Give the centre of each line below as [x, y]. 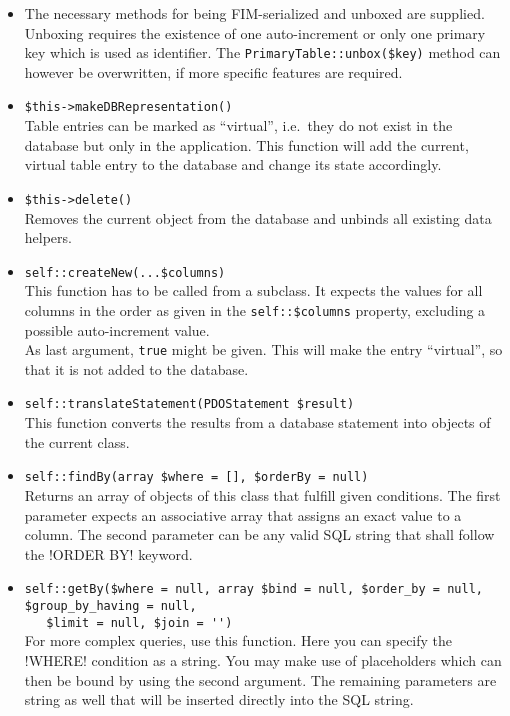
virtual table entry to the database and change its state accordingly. [233, 164]
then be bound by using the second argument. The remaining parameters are [260, 679]
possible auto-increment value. [117, 329]
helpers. [48, 237]
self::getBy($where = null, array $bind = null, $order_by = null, [253, 589]
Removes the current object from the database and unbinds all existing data [258, 217]
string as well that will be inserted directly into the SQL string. [219, 699]
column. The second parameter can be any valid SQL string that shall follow [259, 534]
